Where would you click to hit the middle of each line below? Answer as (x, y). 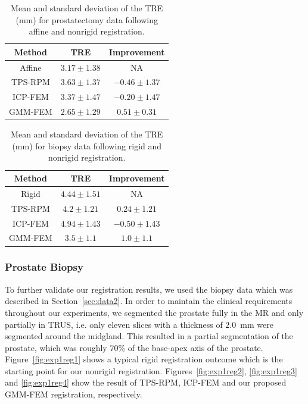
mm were (257, 324)
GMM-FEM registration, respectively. (74, 394)
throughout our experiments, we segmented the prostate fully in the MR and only (154, 312)
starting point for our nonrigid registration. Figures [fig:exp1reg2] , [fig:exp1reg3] (151, 370)
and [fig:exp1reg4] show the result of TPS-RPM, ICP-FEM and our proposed (146, 382)
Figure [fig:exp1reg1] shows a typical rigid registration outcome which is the (144, 359)
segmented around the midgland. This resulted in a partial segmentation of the (149, 336)
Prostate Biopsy (44, 267)
